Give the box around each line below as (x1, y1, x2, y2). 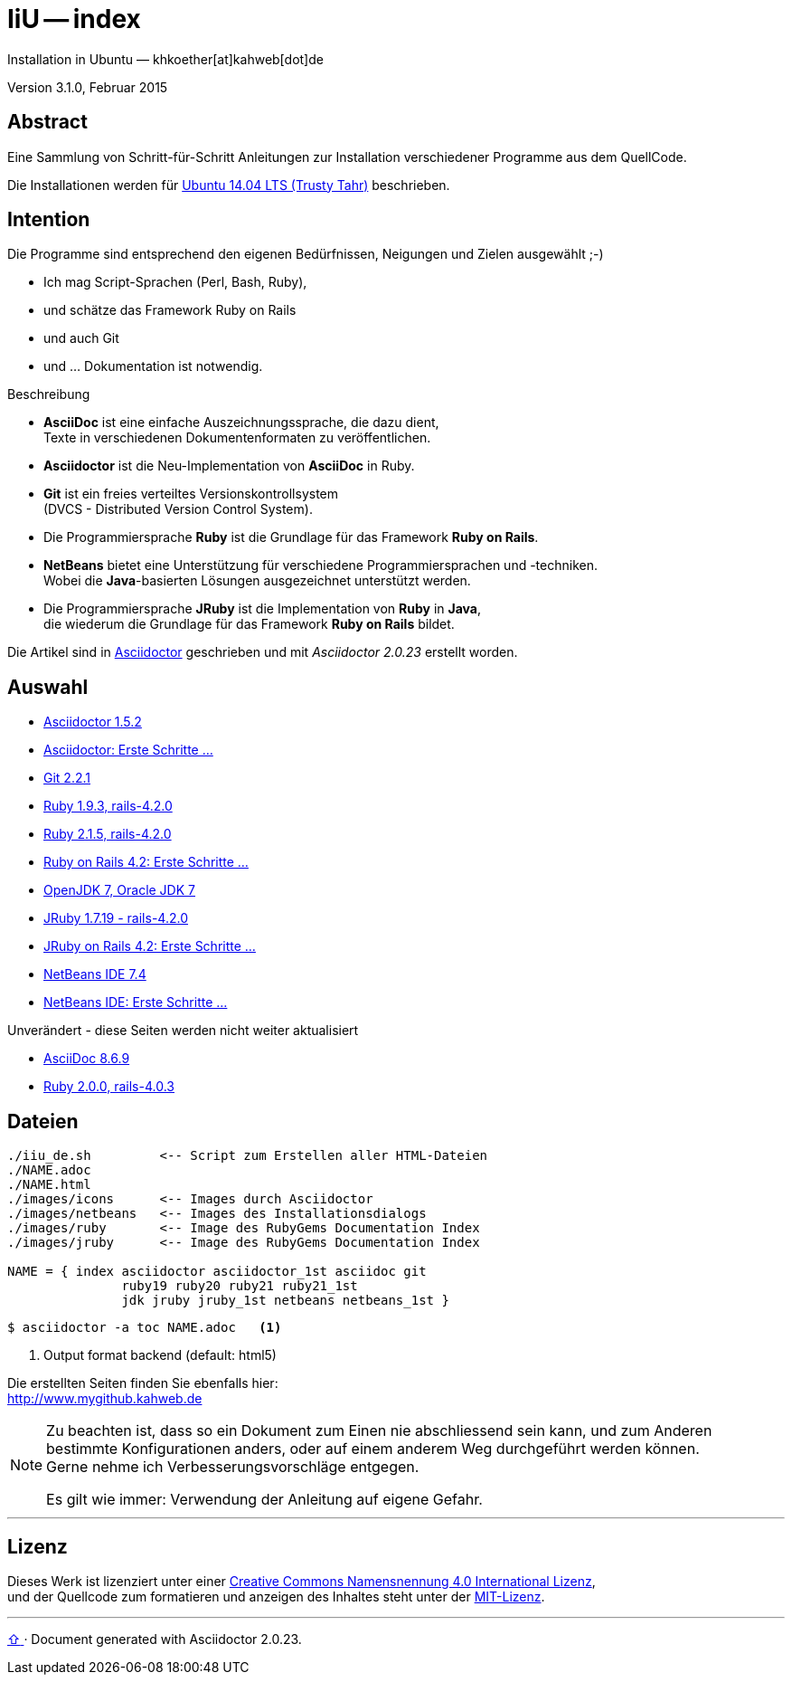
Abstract (7, 110, 88, 134)
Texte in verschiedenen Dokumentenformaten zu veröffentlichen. (43, 430, 431, 446)
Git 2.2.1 (43, 770, 90, 786)
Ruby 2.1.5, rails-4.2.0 (43, 826, 172, 842)
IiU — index (7, 4, 141, 34)
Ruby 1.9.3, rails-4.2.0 (43, 798, 173, 814)
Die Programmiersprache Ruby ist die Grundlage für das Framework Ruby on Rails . (43, 529, 539, 546)
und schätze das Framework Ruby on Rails (43, 302, 297, 318)
